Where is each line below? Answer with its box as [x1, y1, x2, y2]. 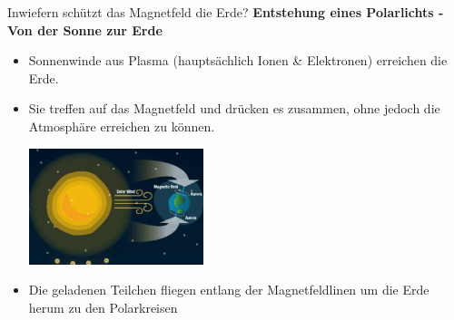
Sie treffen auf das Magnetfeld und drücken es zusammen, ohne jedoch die [28, 99, 440, 118]
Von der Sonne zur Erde [7, 20, 163, 39]
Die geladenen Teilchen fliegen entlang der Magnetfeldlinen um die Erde [28, 280, 429, 299]
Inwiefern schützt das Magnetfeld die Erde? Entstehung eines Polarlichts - [7, 3, 444, 21]
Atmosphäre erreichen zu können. [28, 116, 215, 135]
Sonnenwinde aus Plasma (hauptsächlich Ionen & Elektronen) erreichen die [28, 51, 448, 70]
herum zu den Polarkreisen [28, 297, 178, 316]
